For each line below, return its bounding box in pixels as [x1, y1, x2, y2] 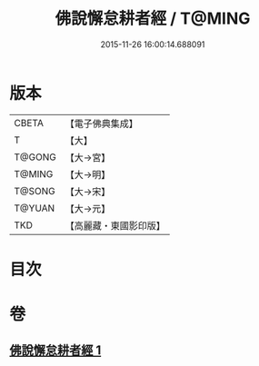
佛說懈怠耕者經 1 [9, 342, 102, 359]
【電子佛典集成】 [65, 117, 138, 130]
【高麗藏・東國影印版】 [65, 219, 165, 232]
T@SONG [14, 184, 56, 197]
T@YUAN [14, 202, 55, 214]
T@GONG [14, 151, 56, 163]
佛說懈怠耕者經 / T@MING [55, 8, 251, 29]
